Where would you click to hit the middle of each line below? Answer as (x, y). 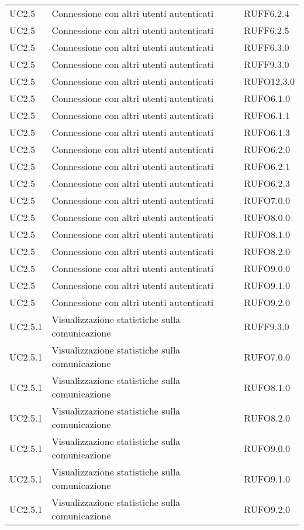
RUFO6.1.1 (267, 115)
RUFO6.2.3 (267, 183)
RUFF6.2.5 (267, 30)
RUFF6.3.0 (267, 47)
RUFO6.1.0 (267, 98)
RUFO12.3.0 (269, 81)
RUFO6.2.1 (267, 166)
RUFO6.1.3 (267, 132)
